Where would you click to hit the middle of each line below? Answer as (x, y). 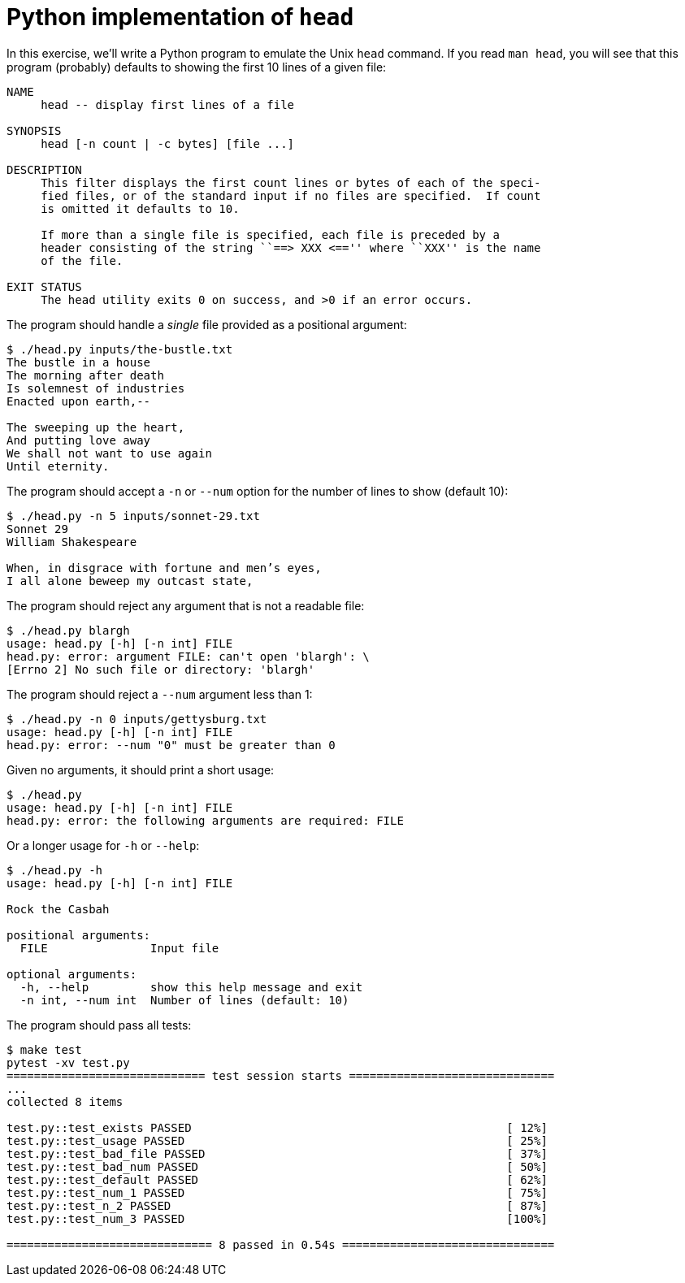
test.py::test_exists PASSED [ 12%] (277, 1127)
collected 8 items (65, 1101)
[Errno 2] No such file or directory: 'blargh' (161, 669)
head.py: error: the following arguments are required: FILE (205, 820)
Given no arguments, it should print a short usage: (141, 769)
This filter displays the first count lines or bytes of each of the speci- (291, 182)
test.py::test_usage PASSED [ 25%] (277, 1140)
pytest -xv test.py (68, 1062)
